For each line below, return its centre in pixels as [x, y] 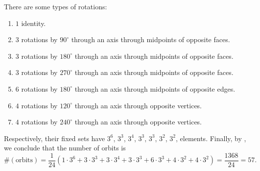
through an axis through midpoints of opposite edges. [155, 88]
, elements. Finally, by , [211, 138]
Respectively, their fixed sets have [55, 138]
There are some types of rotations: [56, 6]
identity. [34, 23]
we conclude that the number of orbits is [65, 148]
